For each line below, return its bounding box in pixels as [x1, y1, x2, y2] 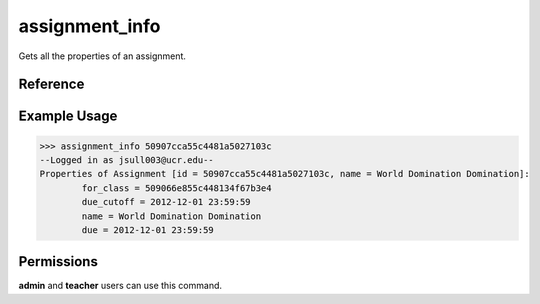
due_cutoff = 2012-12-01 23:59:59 [81, 196, 251, 208]
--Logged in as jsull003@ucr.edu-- [39, 154, 214, 165]
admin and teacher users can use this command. [18, 280, 223, 292]
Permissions [18, 253, 99, 270]
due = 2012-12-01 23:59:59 [81, 224, 214, 235]
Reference [18, 76, 85, 93]
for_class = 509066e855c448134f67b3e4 [81, 182, 272, 194]
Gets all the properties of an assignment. [18, 50, 187, 62]
